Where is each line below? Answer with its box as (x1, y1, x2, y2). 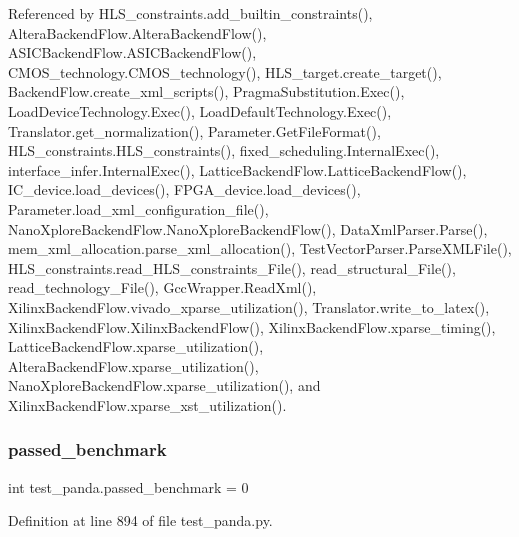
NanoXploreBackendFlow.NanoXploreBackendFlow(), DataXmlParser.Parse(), (8, 218, 488, 239)
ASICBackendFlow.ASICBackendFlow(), (8, 42, 257, 63)
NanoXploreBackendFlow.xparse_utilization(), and (8, 375, 321, 396)
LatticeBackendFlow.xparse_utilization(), (8, 336, 264, 357)
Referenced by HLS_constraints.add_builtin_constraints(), (8, 3, 373, 23)
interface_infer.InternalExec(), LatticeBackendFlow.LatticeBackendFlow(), (8, 159, 467, 180)
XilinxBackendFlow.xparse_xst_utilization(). (8, 394, 287, 415)
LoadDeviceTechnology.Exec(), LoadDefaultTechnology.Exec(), (8, 100, 392, 121)
